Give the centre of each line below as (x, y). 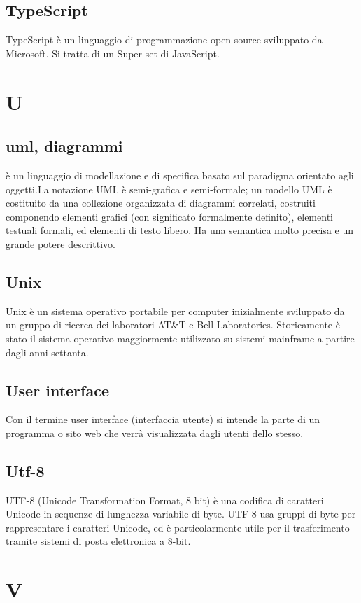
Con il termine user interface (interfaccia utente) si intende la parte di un (163, 419)
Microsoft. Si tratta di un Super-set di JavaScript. (113, 53)
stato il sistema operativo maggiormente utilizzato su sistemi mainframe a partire (180, 338)
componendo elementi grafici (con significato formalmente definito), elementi (169, 216)
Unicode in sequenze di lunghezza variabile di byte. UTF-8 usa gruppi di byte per (181, 514)
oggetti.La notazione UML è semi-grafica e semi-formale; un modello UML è (169, 189)
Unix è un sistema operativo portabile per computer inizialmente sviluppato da (175, 311)
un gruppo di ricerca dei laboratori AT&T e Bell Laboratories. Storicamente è (173, 325)
